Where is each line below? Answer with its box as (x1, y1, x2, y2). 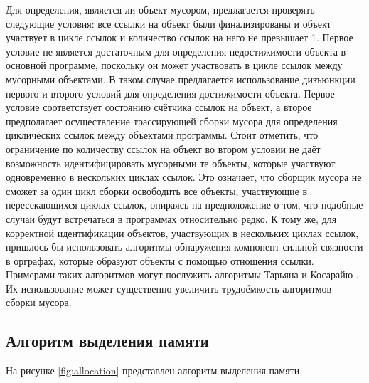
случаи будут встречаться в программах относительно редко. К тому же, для (6, 211, 337, 226)
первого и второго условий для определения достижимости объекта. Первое (6, 85, 335, 100)
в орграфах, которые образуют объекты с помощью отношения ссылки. (6, 253, 314, 268)
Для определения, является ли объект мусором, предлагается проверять (6, 2, 315, 16)
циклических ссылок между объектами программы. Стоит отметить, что (6, 127, 319, 142)
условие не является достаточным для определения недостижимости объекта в (6, 43, 346, 58)
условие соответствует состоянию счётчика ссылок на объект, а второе (6, 100, 312, 115)
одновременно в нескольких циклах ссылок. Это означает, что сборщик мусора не (6, 169, 362, 184)
